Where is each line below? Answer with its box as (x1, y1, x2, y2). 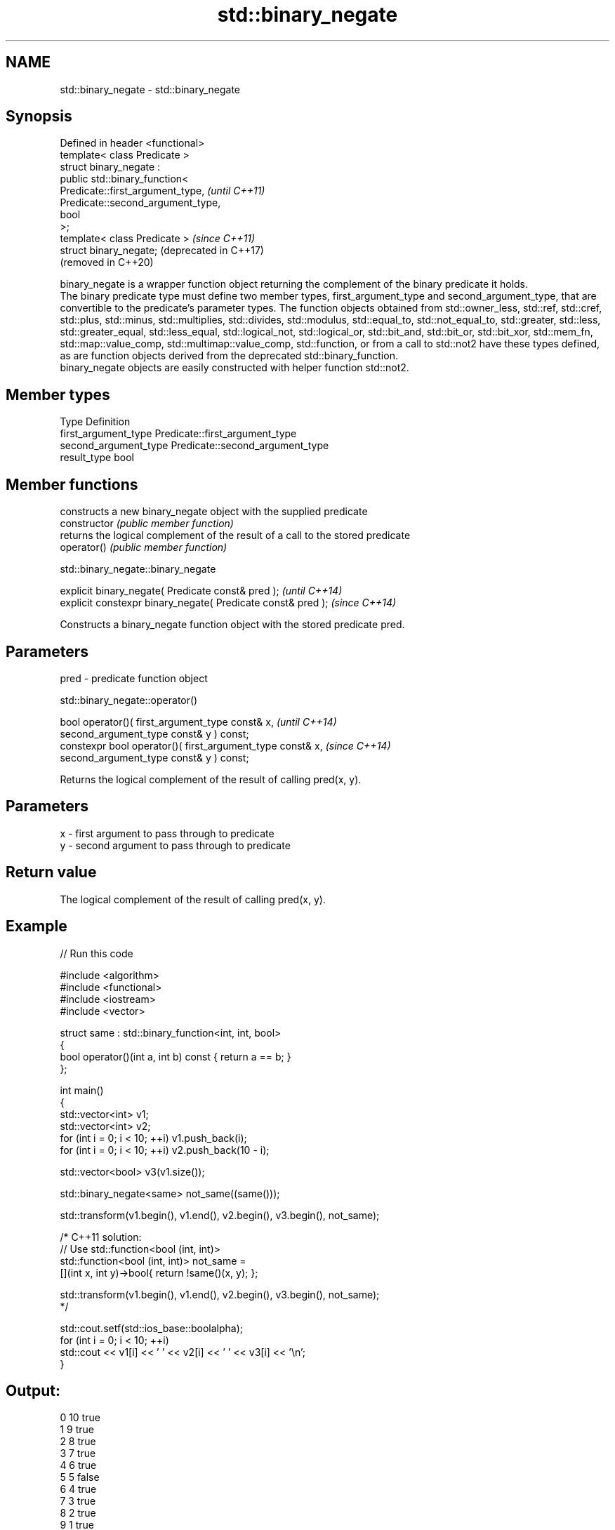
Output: (6, 1381, 60, 1399)
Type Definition (60, 415, 131, 428)
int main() (60, 1084, 104, 1096)
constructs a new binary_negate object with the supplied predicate (60, 505, 368, 518)
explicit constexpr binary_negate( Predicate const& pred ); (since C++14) (60, 597, 397, 609)
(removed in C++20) (60, 256, 154, 269)
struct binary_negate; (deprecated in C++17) (60, 244, 264, 257)
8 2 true (60, 1507, 96, 1519)
